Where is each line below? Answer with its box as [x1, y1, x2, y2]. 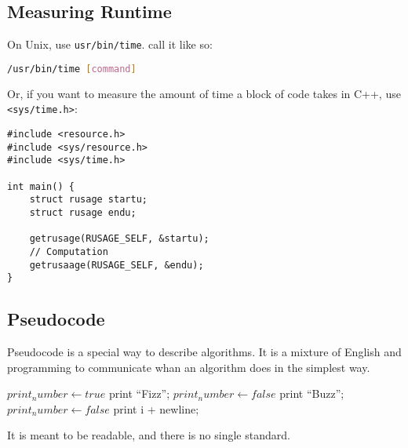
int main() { [7, 180, 75, 192]
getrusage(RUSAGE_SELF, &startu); [29, 233, 209, 245]
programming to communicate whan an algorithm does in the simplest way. [7, 359, 370, 375]
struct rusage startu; [29, 194, 148, 206]
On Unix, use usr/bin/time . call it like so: [7, 36, 213, 53]
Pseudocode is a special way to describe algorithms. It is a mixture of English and [7, 344, 402, 360]
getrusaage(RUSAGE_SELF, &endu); [29, 259, 204, 271]
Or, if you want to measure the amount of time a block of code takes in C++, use [7, 85, 401, 101]
